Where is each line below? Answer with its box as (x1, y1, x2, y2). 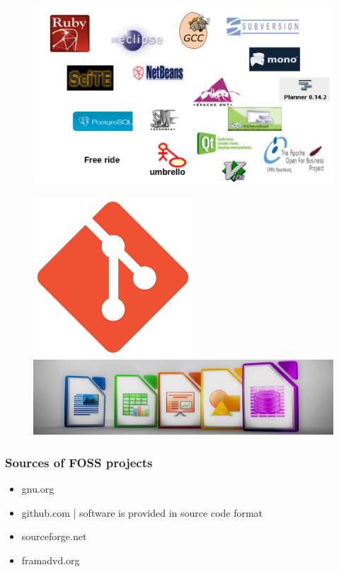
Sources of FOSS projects (5, 453, 153, 471)
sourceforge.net (21, 529, 87, 544)
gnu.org (21, 481, 54, 496)
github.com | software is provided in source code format (21, 505, 263, 520)
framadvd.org (21, 552, 80, 567)
